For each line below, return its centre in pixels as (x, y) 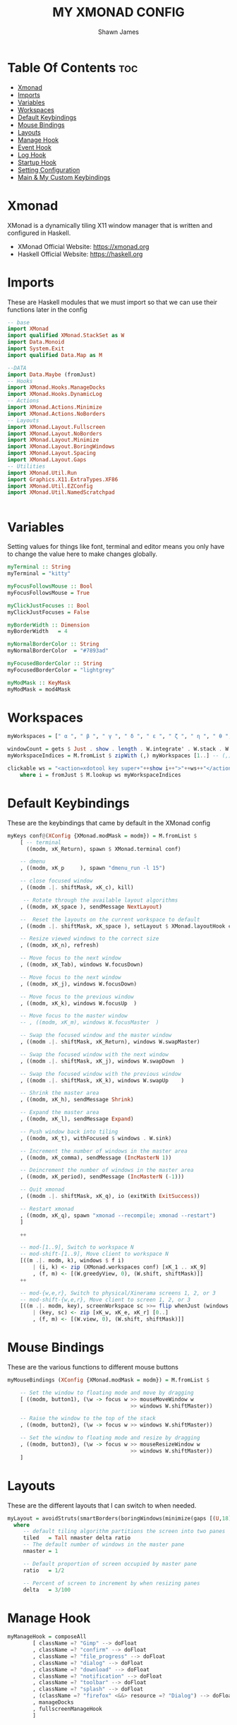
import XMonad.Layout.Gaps (47, 460)
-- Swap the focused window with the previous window (101, 1074)
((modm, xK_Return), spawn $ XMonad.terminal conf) (103, 849)
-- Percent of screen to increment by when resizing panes (111, 1583)
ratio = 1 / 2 (44, 1570)
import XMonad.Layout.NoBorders (55, 434)
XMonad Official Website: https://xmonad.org (83, 246)
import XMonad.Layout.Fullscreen (56, 427)
